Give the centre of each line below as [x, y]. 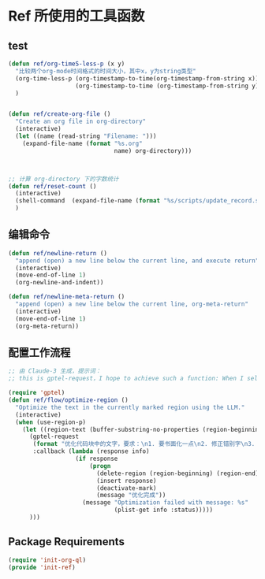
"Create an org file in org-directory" [81, 122]
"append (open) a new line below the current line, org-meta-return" [132, 304]
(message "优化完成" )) [131, 495]
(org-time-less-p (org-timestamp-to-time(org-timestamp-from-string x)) [137, 78]
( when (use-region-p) [51, 422]
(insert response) [126, 481]
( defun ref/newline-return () [58, 253]
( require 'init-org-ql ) [47, 560]
